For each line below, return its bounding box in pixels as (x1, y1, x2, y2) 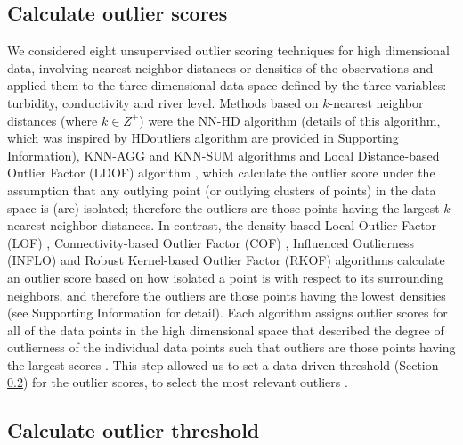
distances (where (7, 111, 98, 129)
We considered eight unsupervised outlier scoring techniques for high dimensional (7, 41, 450, 60)
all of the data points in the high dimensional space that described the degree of (7, 320, 444, 339)
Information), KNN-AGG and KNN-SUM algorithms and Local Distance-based (7, 145, 440, 164)
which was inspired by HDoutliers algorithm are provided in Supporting (7, 128, 399, 147)
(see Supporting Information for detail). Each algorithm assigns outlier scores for (7, 303, 448, 322)
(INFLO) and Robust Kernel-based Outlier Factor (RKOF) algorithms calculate (7, 251, 445, 269)
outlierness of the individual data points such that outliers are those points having (7, 338, 456, 357)
